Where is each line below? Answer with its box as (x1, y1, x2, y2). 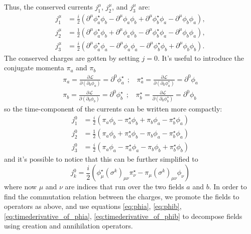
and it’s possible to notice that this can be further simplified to (4, 154, 198, 164)
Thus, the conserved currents (4, 2, 93, 12)
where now (4, 181, 37, 192)
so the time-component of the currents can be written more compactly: (4, 103, 222, 113)
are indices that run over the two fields (65, 181, 184, 192)
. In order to (209, 181, 247, 192)
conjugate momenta (4, 62, 64, 73)
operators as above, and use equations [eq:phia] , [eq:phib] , (4, 201, 182, 211)
